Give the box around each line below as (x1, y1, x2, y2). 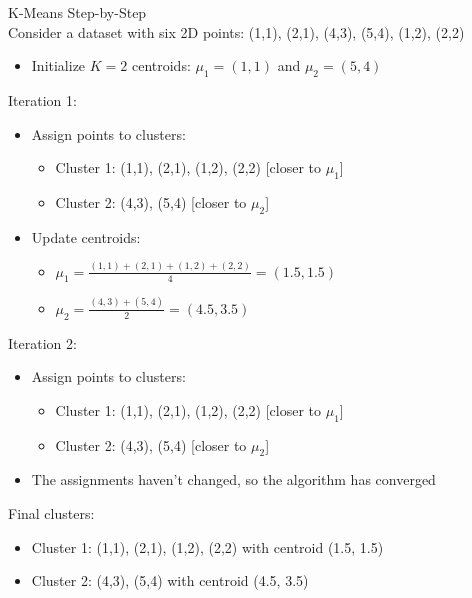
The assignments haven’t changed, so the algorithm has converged (31, 469, 436, 490)
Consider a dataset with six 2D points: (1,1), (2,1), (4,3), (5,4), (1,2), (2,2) (8, 21, 465, 42)
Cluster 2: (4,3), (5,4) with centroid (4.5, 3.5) (31, 570, 309, 591)
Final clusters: (8, 502, 95, 523)
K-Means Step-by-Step (8, 2, 147, 22)
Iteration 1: (8, 89, 77, 110)
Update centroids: (31, 226, 141, 247)
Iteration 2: (8, 332, 77, 353)
